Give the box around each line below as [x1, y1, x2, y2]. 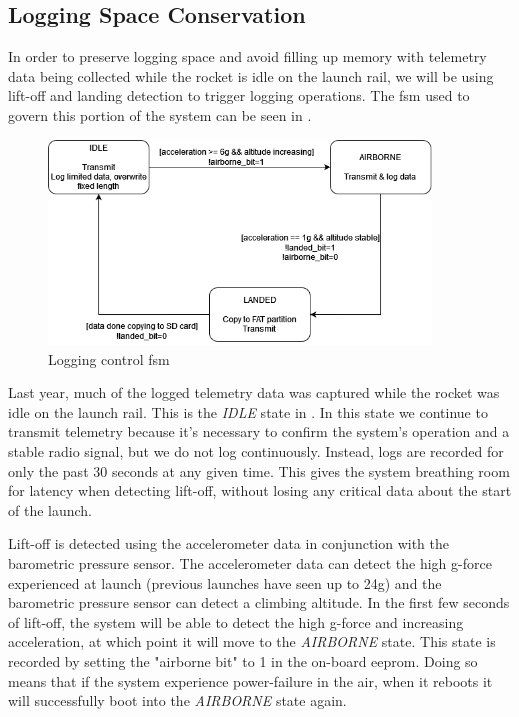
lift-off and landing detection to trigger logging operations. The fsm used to [8, 85, 470, 106]
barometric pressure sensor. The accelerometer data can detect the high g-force [8, 552, 492, 573]
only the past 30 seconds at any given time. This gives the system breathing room [8, 460, 510, 481]
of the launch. [8, 499, 93, 520]
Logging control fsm [48, 348, 170, 369]
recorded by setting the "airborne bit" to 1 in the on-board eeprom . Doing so [8, 650, 478, 671]
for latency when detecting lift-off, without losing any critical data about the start [8, 480, 512, 501]
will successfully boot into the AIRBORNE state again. [8, 690, 347, 711]
